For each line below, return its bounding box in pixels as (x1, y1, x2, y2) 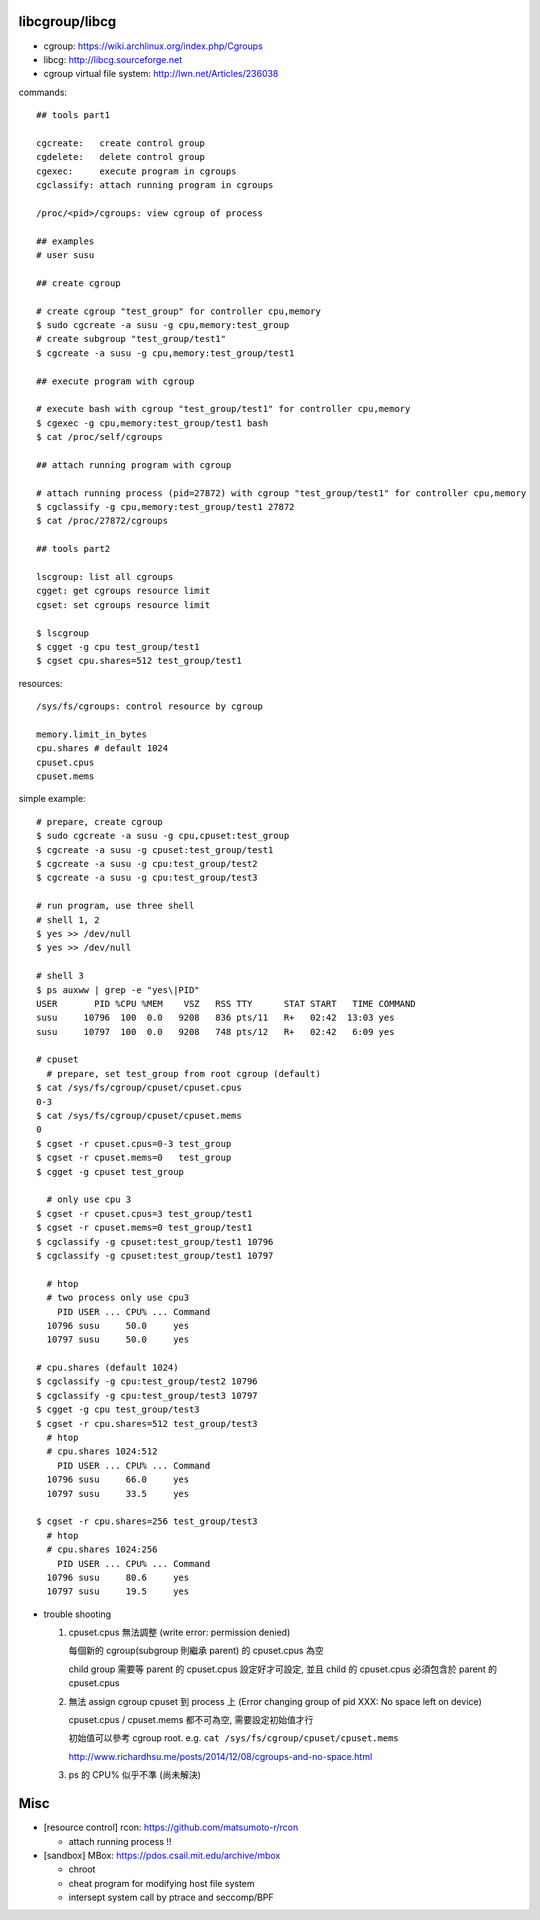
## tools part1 (36, 110, 111, 121)
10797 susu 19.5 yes (46, 1586, 190, 1597)
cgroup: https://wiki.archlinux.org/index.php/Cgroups (43, 40, 264, 52)
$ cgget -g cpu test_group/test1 (36, 641, 200, 652)
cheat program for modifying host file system (68, 1877, 255, 1889)
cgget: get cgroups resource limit (36, 585, 211, 597)
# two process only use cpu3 (46, 1292, 190, 1304)
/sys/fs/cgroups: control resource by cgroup (36, 701, 264, 712)
